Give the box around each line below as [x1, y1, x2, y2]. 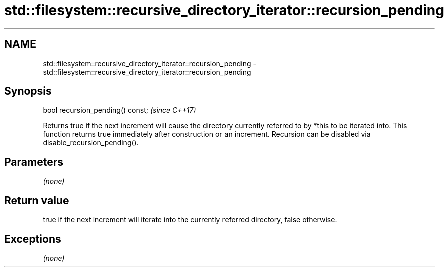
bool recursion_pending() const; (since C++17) [43, 106, 196, 115]
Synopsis [4, 85, 52, 98]
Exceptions [4, 232, 61, 245]
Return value [4, 194, 69, 207]
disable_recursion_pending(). [43, 138, 139, 147]
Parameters [4, 155, 63, 168]
